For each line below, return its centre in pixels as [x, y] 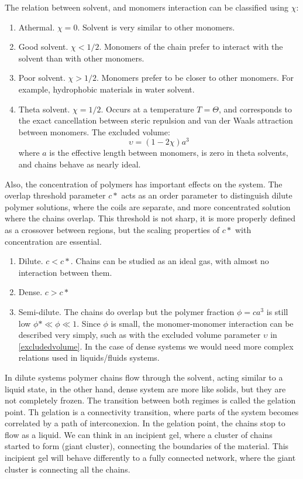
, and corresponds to [255, 109]
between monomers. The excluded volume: [94, 131]
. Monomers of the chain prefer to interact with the [191, 47]
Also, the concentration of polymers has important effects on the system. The [144, 184]
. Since [89, 323]
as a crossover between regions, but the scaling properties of [112, 229]
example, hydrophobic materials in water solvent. [106, 89]
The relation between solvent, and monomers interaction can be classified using [147, 7]
